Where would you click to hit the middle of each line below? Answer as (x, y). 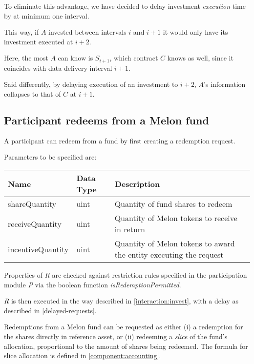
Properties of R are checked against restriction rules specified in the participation (126, 275)
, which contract (134, 58)
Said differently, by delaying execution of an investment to (91, 84)
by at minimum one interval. (47, 15)
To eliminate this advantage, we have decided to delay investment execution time (125, 6)
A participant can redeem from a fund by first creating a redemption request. (120, 140)
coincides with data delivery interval (58, 68)
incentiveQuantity (38, 249)
